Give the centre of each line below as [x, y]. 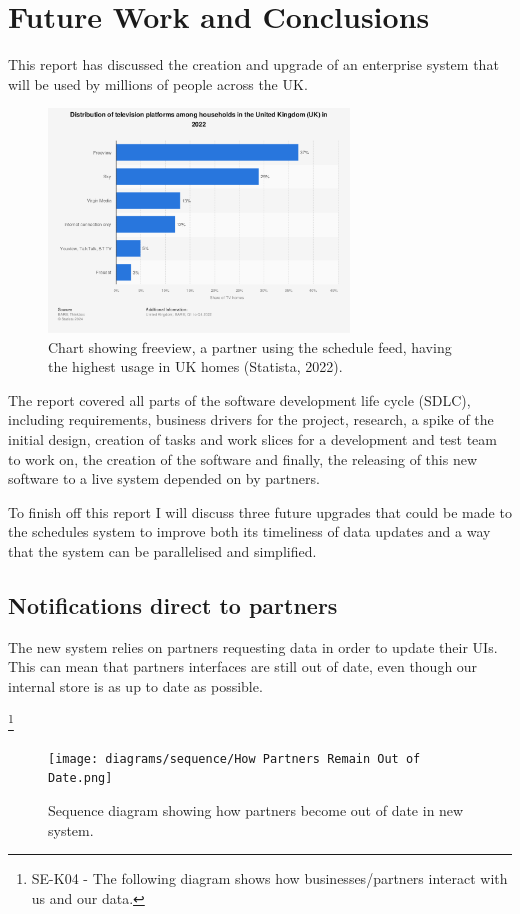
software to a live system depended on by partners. [164, 478]
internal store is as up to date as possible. [135, 685]
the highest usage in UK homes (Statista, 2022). [195, 366]
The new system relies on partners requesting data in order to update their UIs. [253, 646]
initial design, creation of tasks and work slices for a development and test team [252, 438]
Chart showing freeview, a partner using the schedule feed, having [250, 346]
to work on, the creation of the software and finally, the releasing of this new [242, 458]
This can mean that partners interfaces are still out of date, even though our [243, 666]
